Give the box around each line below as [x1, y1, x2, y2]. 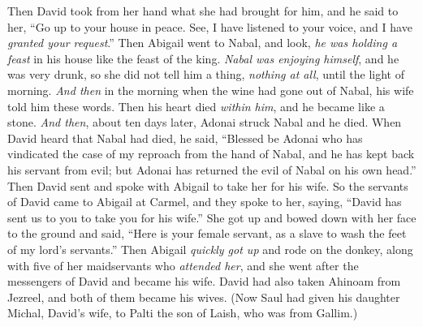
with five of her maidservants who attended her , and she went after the [7, 256, 359, 273]
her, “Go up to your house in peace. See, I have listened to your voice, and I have [7, 18, 412, 35]
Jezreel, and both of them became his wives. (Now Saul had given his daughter [7, 288, 400, 305]
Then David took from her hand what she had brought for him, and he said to [7, 2, 399, 19]
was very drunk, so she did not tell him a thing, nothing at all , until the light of [7, 66, 405, 83]
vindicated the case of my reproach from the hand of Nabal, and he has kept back [7, 145, 415, 162]
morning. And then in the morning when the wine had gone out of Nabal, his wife [7, 81, 414, 98]
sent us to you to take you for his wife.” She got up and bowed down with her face [7, 209, 417, 226]
